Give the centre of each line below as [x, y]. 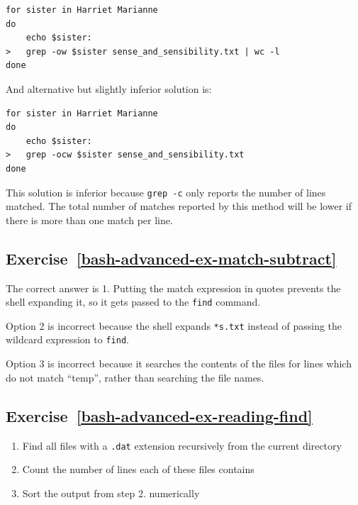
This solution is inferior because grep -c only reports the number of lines [166, 192]
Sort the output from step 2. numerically [111, 493]
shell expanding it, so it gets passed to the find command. [133, 302]
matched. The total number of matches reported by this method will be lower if [179, 206]
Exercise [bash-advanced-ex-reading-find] [159, 415]
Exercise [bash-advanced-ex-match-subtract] [171, 258]
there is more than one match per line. [89, 220]
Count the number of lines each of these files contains [138, 469]
